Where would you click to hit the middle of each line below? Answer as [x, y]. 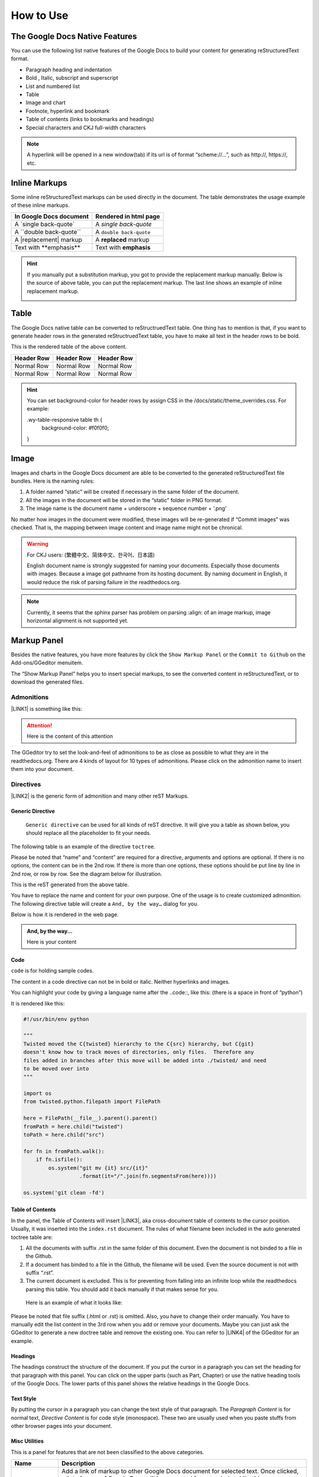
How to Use [40, 15]
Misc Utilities [27, 1441]
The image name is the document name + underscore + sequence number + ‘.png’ [126, 509]
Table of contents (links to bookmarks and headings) [90, 119]
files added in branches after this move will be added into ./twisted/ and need [145, 1060]
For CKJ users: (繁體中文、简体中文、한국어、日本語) [91, 555]
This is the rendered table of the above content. [69, 347]
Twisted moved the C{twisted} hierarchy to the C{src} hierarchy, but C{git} [139, 1044]
